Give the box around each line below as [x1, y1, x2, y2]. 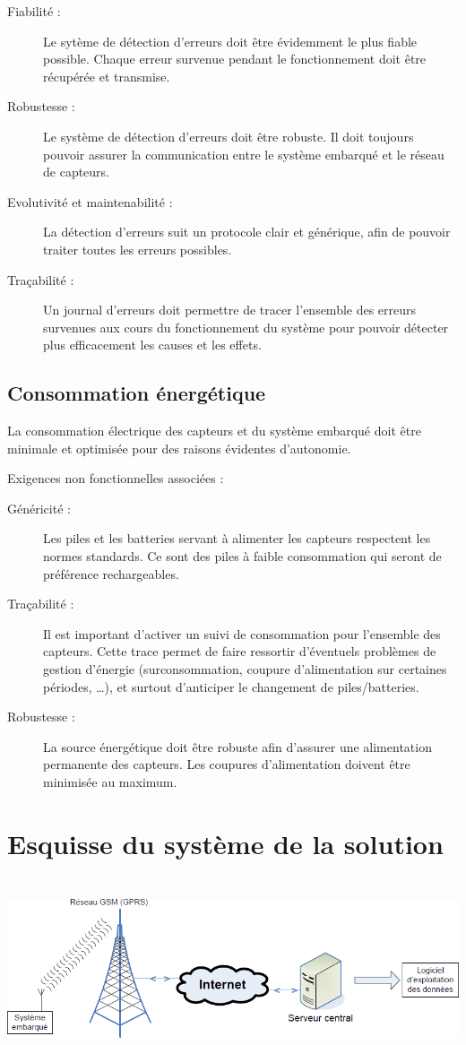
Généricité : [7, 498, 71, 517]
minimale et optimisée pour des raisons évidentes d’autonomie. [7, 438, 351, 457]
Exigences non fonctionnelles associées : [7, 469, 224, 488]
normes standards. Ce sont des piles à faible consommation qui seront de [43, 547, 442, 566]
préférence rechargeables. [43, 564, 179, 583]
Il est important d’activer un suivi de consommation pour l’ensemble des [43, 624, 441, 643]
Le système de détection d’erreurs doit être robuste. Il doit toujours [43, 126, 414, 145]
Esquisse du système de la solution [7, 825, 444, 861]
